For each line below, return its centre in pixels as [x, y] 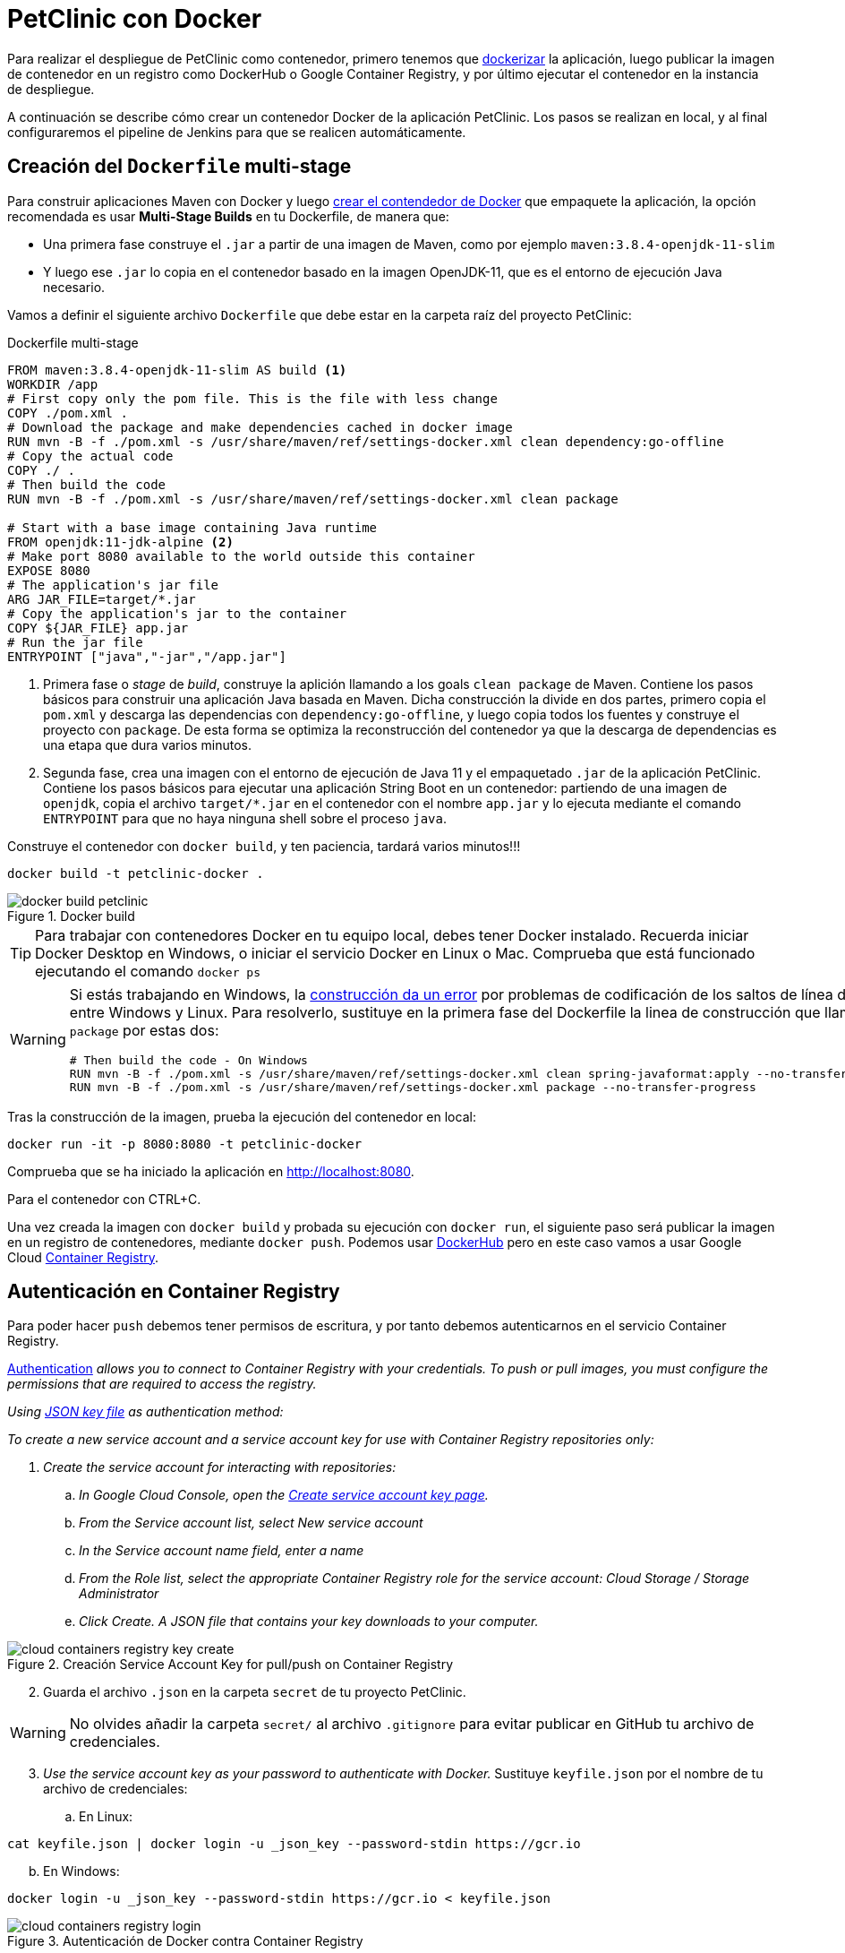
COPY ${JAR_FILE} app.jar [98, 628]
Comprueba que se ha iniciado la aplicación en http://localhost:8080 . [211, 1171]
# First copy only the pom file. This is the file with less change [252, 398]
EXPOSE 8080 [49, 570]
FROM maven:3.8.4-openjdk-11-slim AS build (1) [177, 370]
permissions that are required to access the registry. [162, 1384]
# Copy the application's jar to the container [177, 613]
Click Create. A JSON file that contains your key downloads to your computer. [309, 1622]
